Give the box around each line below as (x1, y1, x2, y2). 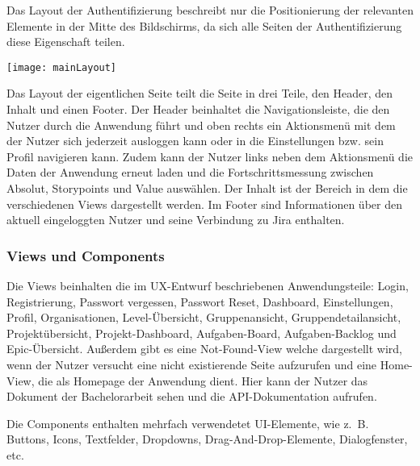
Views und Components (6, 245, 165, 265)
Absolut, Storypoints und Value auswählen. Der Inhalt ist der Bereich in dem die (6, 180, 408, 196)
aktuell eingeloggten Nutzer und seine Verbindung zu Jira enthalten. (6, 211, 345, 228)
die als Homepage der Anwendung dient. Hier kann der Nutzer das (38, 372, 368, 389)
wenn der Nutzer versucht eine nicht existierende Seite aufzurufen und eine (6, 356, 377, 372)
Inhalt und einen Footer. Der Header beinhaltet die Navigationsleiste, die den (6, 101, 390, 118)
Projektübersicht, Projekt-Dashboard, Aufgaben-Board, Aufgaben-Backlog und (6, 324, 397, 341)
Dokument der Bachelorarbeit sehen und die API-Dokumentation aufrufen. (6, 388, 377, 405)
